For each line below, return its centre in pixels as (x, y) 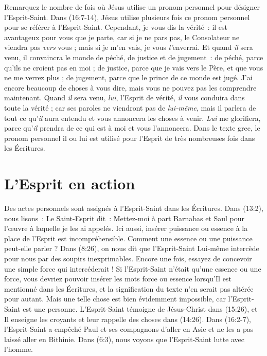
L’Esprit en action (70, 183)
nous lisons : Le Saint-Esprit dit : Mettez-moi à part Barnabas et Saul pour (124, 218)
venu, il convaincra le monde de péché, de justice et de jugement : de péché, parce (134, 57)
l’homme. (19, 349)
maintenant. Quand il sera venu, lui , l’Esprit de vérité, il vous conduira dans (124, 97)
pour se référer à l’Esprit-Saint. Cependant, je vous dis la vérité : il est (116, 27)
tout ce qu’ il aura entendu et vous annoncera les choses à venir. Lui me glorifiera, (132, 118)
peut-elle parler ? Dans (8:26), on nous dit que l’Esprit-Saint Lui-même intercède (132, 248)
